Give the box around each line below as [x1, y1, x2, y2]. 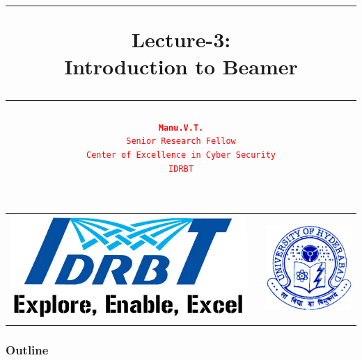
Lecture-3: [131, 25, 231, 54]
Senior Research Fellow [126, 136, 236, 147]
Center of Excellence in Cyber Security [86, 149, 276, 160]
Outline [6, 341, 49, 358]
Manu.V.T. [158, 122, 204, 133]
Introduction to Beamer [64, 52, 298, 81]
